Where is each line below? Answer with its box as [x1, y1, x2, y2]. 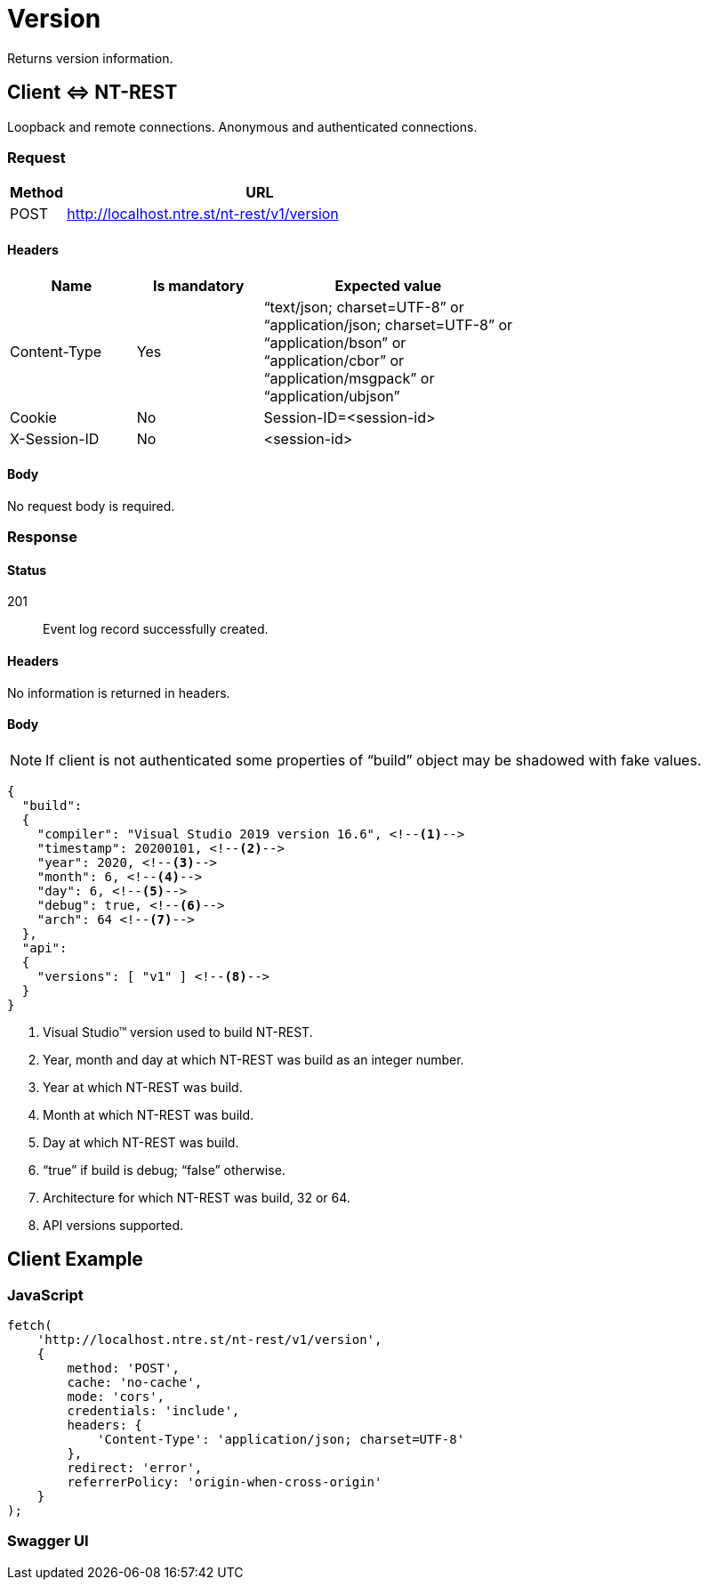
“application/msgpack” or [263, 368, 435, 387]
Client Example [7, 1248, 143, 1271]
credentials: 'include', [67, 1404, 240, 1419]
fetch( [7, 1318, 52, 1333]
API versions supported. [43, 1217, 184, 1233]
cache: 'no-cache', [67, 1375, 203, 1390]
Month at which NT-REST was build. [43, 1106, 254, 1122]
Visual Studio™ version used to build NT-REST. [43, 1024, 313, 1040]
